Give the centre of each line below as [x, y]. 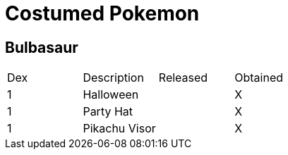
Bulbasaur [42, 47]
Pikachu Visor [119, 129]
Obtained [259, 78]
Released [183, 78]
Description [113, 78]
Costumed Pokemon [102, 13]
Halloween [111, 95]
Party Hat [108, 112]
